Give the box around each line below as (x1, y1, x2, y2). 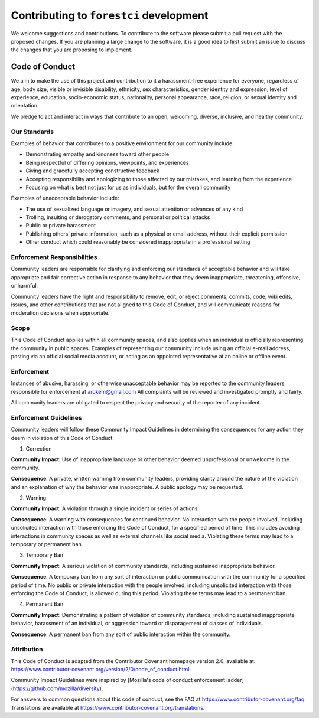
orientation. (11, 102, 39, 109)
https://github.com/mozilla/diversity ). (12, 685, 103, 692)
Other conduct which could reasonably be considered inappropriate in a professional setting (25, 239, 250, 246)
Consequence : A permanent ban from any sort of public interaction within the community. (11, 631, 231, 638)
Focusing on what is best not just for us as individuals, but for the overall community (25, 184, 231, 191)
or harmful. (11, 282, 38, 289)
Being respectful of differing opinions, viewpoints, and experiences (25, 159, 189, 166)
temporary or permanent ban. (11, 541, 83, 547)
